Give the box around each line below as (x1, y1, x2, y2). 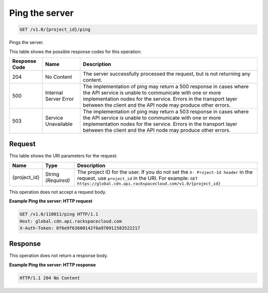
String (45, 171, 60, 178)
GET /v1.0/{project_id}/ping (19, 27, 91, 32)
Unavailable (45, 120, 73, 127)
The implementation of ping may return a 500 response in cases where (82, 83, 249, 90)
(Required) (45, 177, 70, 184)
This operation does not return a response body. (9, 253, 109, 259)
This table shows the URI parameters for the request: (9, 153, 118, 159)
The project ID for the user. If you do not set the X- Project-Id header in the (77, 169, 253, 176)
